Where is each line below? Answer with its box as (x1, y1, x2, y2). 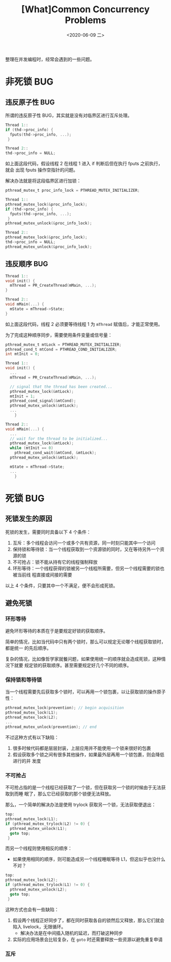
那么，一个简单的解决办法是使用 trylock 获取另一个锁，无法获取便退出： (5, 802, 156, 808)
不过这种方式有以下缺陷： (5, 734, 59, 740)
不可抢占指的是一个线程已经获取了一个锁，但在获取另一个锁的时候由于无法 (5, 784, 161, 791)
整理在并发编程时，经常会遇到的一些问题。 (5, 56, 95, 62)
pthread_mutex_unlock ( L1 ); (10, 826, 67, 831)
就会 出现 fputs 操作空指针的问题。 (5, 167, 78, 173)
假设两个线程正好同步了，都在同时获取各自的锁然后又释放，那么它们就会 (12, 917, 164, 923)
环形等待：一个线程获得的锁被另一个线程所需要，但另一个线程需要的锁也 (12, 565, 164, 571)
